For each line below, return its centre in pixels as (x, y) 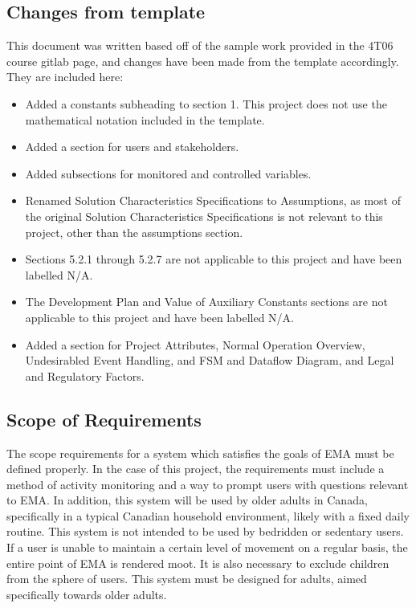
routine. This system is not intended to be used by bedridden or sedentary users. (205, 531)
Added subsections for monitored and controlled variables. (168, 173)
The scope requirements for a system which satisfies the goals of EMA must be (200, 453)
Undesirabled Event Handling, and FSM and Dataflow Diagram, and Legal (210, 360)
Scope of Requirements (104, 419)
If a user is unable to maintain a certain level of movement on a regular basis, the (207, 547)
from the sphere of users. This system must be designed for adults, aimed (187, 579)
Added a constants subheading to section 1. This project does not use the (206, 103)
